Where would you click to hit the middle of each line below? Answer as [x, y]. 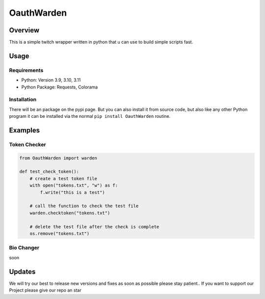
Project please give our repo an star [45, 290]
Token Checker [27, 144]
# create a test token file [64, 178]
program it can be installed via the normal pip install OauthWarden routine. [90, 116]
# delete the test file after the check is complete [94, 227]
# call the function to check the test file [84, 206]
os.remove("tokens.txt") [60, 233]
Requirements [26, 70]
